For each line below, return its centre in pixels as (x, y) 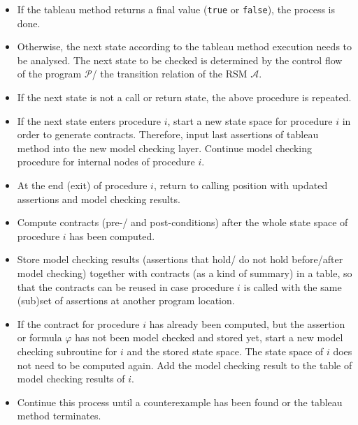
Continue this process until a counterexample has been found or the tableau (180, 402)
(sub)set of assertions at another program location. (126, 300)
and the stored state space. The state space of (225, 351)
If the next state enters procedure (89, 120)
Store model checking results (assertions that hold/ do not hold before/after (180, 259)
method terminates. (59, 416)
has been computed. (112, 236)
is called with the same (293, 286)
